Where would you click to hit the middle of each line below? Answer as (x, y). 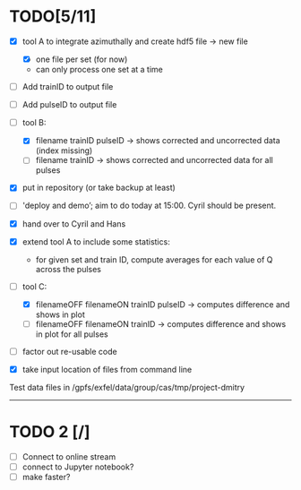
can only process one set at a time (99, 70)
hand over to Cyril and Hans (74, 224)
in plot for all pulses (72, 334)
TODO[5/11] (53, 17)
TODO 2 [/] (50, 432)
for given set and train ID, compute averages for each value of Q (154, 259)
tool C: (34, 286)
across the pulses (68, 269)
